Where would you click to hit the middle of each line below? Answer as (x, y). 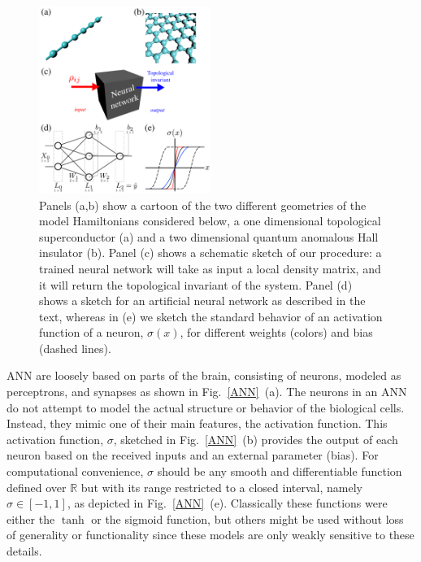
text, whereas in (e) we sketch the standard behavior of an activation (211, 316)
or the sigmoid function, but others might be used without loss (247, 518)
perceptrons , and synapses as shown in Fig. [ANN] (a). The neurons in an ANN (207, 392)
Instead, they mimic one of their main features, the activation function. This (197, 423)
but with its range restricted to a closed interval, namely (221, 487)
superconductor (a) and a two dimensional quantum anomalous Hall (209, 236)
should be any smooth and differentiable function (280, 471)
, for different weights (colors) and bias (276, 332)
